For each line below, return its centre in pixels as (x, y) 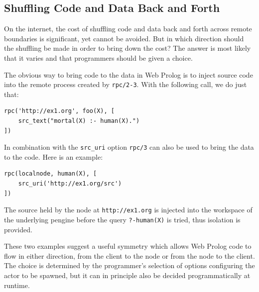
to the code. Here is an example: (54, 156)
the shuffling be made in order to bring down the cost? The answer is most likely (128, 48)
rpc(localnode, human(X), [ (51, 174)
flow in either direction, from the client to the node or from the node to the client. (129, 255)
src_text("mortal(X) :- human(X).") (79, 121)
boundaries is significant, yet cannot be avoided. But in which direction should (124, 38)
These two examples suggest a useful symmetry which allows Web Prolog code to (128, 246)
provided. (18, 229)
